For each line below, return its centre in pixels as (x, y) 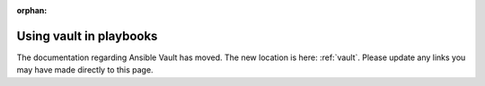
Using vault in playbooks (87, 36)
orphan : (32, 10)
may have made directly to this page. (85, 70)
